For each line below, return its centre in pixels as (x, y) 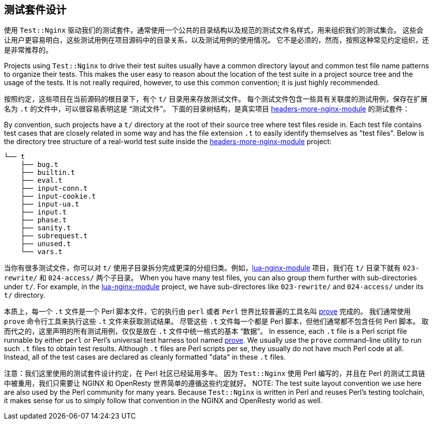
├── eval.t (42, 181)
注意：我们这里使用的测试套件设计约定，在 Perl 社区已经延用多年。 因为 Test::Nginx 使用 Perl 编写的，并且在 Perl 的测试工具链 (215, 373)
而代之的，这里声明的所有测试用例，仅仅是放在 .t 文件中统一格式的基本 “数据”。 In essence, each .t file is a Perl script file (206, 331)
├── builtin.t (48, 173)
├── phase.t (44, 220)
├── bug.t (39, 165)
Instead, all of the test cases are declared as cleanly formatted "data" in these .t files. (145, 357)
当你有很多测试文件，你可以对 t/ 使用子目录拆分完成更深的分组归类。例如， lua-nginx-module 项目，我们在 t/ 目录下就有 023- (212, 268)
